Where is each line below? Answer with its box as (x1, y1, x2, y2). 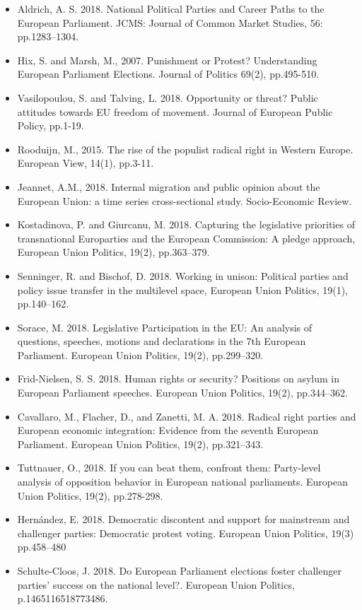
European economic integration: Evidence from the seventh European (17, 423, 319, 438)
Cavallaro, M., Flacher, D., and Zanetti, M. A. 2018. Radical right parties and (17, 409, 356, 423)
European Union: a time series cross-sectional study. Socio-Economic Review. (17, 193, 352, 208)
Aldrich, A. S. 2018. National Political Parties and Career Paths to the (17, 1, 325, 16)
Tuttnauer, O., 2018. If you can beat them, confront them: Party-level (17, 460, 321, 475)
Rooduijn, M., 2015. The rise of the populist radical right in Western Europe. (17, 141, 354, 156)
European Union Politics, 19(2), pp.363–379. (17, 245, 210, 259)
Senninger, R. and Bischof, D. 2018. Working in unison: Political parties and (17, 268, 349, 283)
